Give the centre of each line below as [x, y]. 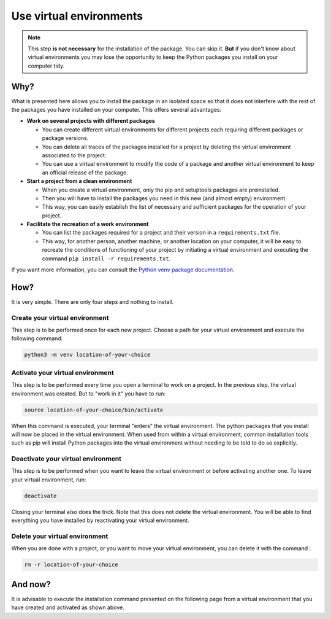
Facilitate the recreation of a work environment [88, 224]
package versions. [65, 138]
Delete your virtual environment [60, 536]
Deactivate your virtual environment [67, 459]
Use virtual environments [77, 16]
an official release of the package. [85, 173]
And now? [31, 584]
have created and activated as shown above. [68, 607]
